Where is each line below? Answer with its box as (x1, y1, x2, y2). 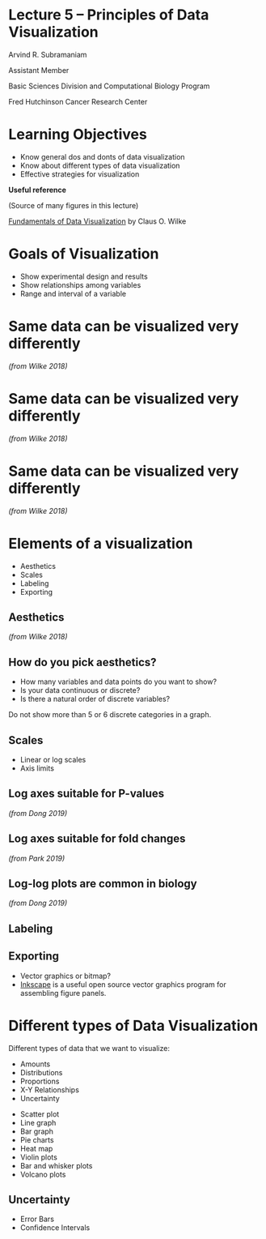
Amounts (19, 1059, 51, 1069)
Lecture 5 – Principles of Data (8, 6, 209, 24)
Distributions (19, 1067, 63, 1077)
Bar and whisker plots (19, 1160, 93, 1170)
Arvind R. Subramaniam (8, 49, 87, 59)
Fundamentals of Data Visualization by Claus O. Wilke (8, 216, 187, 226)
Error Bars (19, 1214, 55, 1224)
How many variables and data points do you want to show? (19, 677, 217, 686)
